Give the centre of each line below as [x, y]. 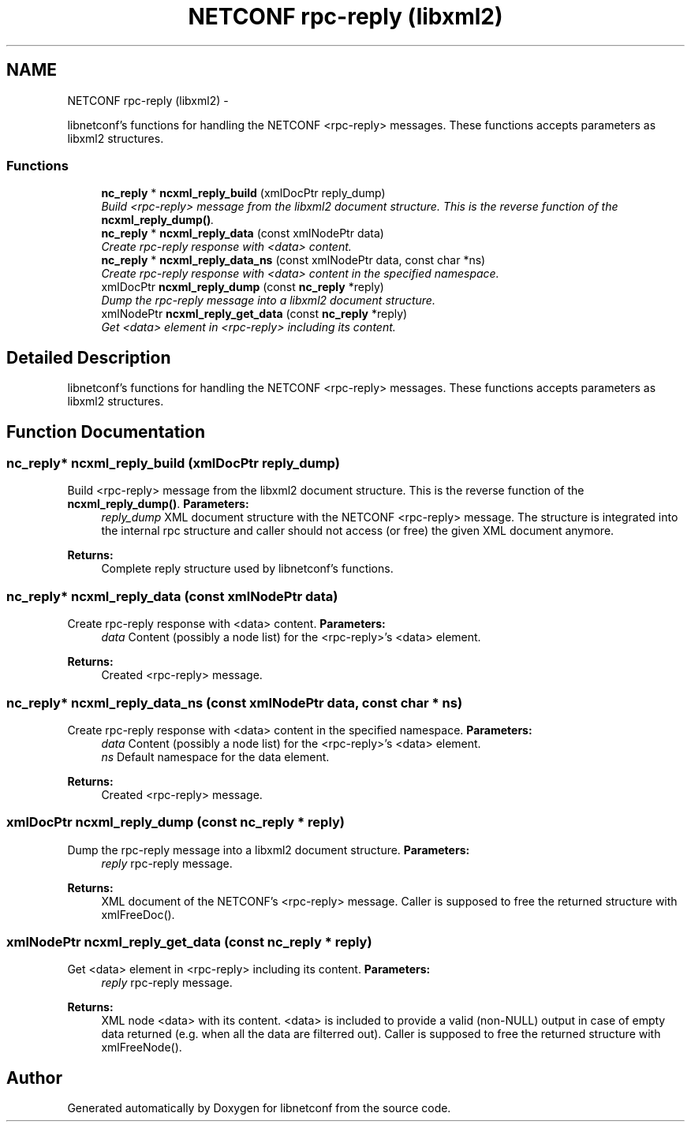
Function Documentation [106, 431]
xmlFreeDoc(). [138, 914]
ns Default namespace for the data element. [215, 756]
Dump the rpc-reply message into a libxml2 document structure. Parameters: [269, 850]
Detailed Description [89, 357]
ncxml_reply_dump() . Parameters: [158, 504]
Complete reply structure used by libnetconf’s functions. [247, 569]
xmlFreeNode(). [142, 1048]
